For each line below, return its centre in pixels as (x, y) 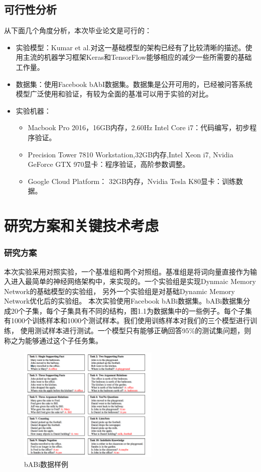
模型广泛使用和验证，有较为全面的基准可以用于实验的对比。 (114, 94)
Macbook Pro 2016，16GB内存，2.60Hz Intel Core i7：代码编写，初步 (139, 127)
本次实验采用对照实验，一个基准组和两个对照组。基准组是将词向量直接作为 (127, 271)
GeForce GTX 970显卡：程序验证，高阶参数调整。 (109, 164)
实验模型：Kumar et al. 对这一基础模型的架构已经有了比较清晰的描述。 (130, 47)
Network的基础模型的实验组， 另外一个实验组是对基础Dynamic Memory (119, 291)
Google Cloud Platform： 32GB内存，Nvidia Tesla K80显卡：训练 (132, 181)
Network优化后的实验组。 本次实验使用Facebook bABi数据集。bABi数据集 (124, 301)
